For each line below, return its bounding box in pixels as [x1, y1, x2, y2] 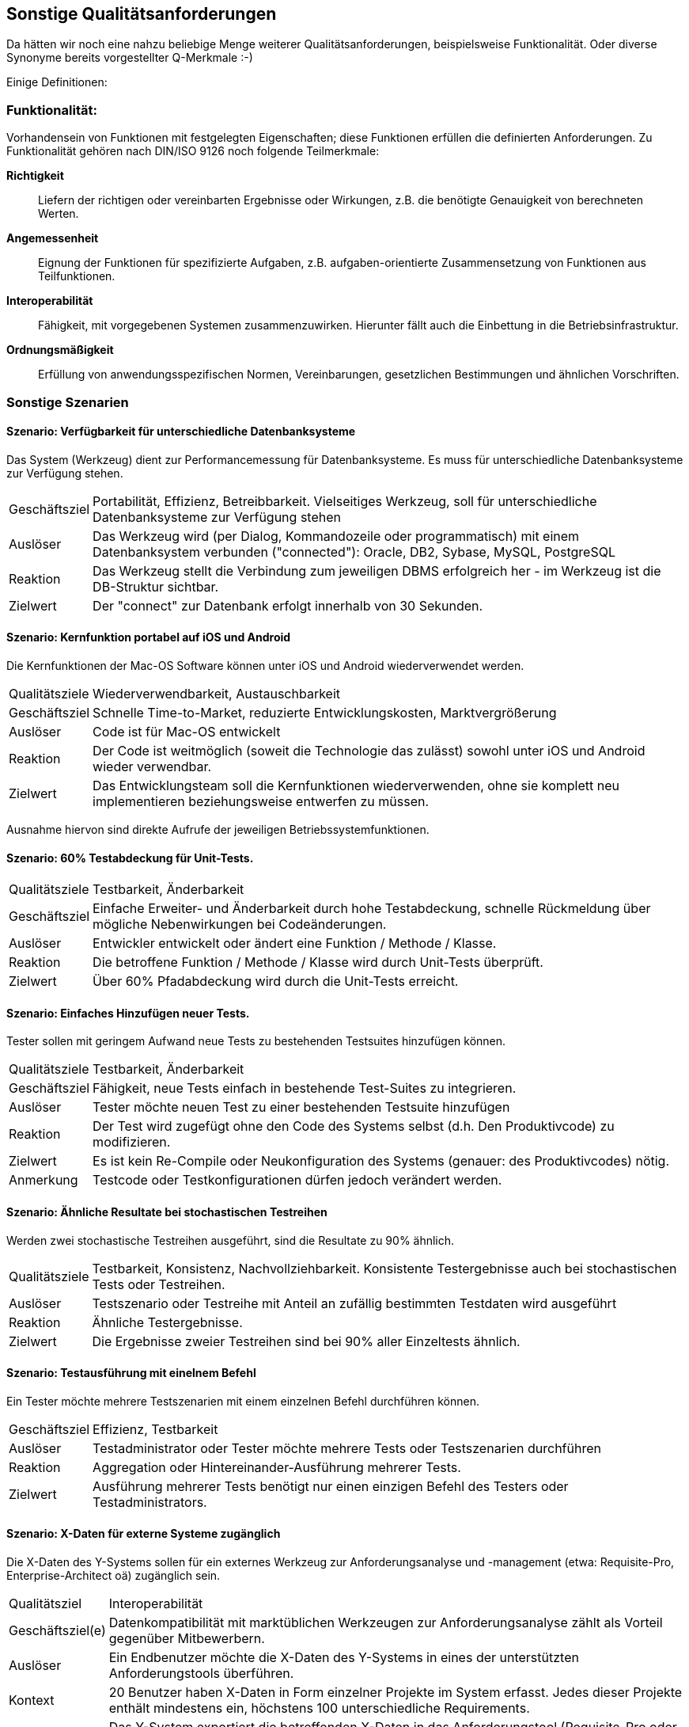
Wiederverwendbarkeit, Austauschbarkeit [93, 685, 341, 702]
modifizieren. [93, 1134, 171, 1151]
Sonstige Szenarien [6, 394, 129, 410]
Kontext [9, 1692, 55, 1709]
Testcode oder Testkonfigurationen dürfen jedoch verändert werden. [93, 1172, 502, 1189]
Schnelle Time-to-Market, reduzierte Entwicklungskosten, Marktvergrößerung [93, 704, 557, 721]
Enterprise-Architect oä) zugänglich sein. [6, 1569, 221, 1583]
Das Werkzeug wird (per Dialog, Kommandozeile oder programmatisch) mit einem [93, 527, 580, 544]
